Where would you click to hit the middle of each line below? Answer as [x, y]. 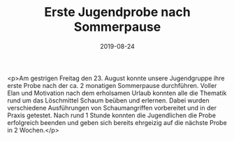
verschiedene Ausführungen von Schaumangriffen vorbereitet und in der [112, 107]
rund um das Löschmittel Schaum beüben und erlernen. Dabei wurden [108, 100]
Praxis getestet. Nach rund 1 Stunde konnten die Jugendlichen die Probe [112, 115]
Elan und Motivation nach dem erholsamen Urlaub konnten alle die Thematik [117, 93]
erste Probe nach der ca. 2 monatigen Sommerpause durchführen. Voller [112, 85]
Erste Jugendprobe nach [117, 12]
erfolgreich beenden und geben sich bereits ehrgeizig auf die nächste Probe [117, 122]
